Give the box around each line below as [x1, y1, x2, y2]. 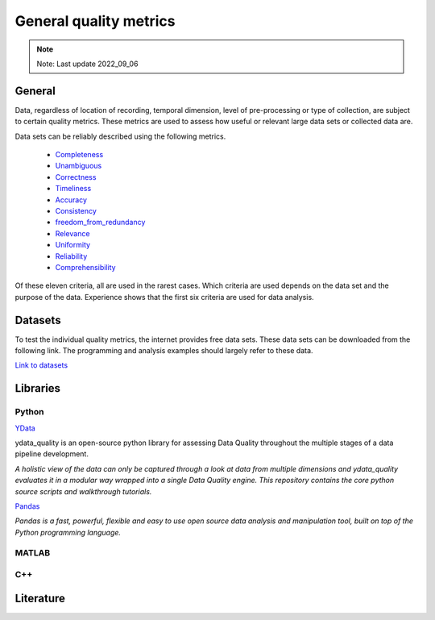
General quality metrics [14, 12, 176, 30]
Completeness [55, 150, 104, 160]
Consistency [55, 206, 97, 215]
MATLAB [14, 547, 51, 559]
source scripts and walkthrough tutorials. [14, 486, 152, 496]
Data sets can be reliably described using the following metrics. [14, 131, 226, 141]
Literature [14, 591, 66, 605]
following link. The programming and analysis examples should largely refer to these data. [14, 346, 313, 355]
